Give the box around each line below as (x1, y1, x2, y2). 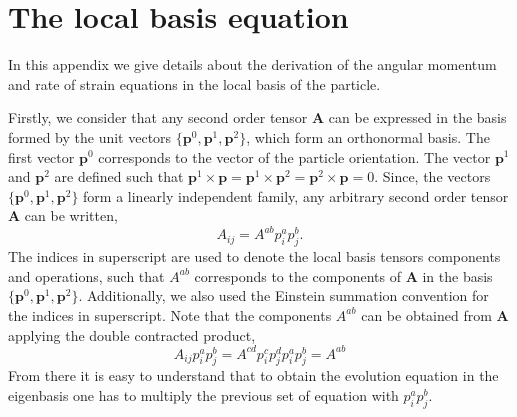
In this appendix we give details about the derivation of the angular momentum (8, 54, 497, 75)
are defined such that (54, 166, 184, 187)
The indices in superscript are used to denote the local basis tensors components (8, 246, 501, 267)
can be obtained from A (361, 304, 509, 325)
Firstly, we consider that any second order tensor (8, 107, 308, 128)
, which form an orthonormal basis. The (246, 126, 490, 147)
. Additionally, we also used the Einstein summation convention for (78, 285, 489, 306)
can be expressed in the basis (328, 107, 507, 128)
